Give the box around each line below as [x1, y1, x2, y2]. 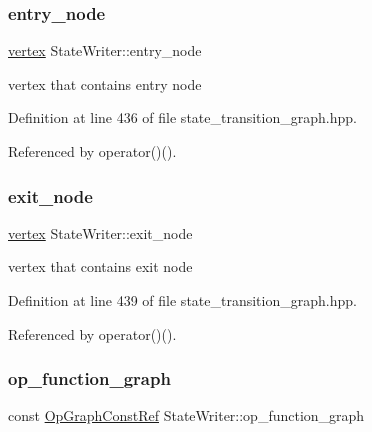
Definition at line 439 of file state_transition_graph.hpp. [8, 290, 357, 310]
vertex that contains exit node [8, 256, 193, 277]
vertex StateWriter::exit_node [8, 222, 193, 243]
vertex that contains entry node [8, 73, 202, 94]
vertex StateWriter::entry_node [8, 40, 202, 61]
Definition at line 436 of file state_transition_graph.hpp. [8, 107, 357, 128]
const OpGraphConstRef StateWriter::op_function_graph [8, 405, 365, 426]
